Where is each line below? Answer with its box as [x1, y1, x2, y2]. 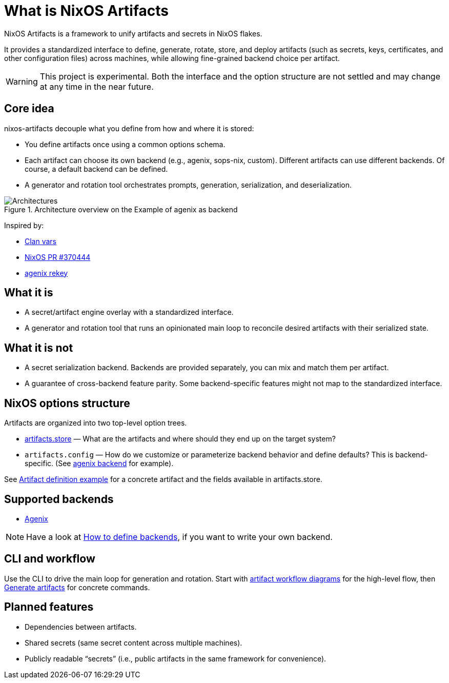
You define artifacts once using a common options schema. [25, 139, 226, 149]
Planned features [4, 600, 94, 614]
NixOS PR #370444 [25, 252, 91, 262]
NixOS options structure [4, 396, 130, 410]
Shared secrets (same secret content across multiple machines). [25, 638, 242, 647]
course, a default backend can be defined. [25, 164, 168, 173]
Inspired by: [4, 220, 44, 230]
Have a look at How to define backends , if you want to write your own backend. [26, 531, 333, 542]
